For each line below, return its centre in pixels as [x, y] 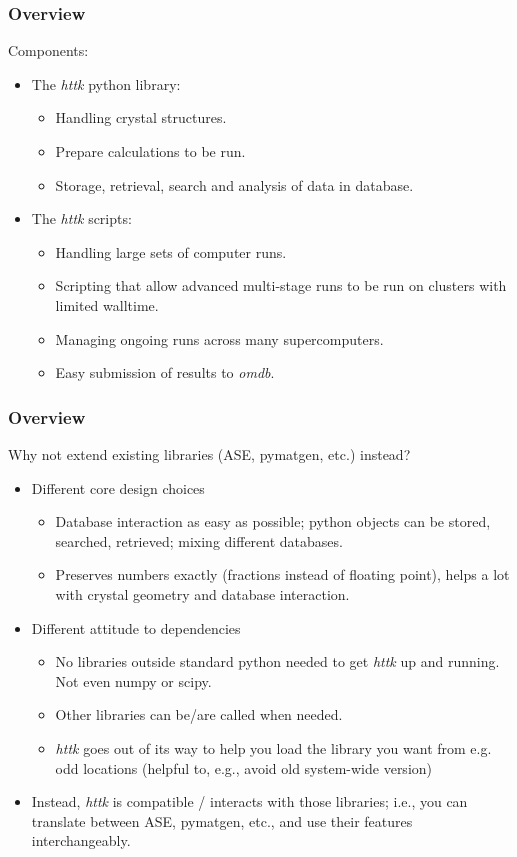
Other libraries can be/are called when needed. [199, 714]
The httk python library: [106, 83]
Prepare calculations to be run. [150, 151]
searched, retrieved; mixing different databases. [199, 540]
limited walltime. [107, 304]
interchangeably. [81, 840]
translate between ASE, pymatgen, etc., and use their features [222, 820]
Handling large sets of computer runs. [171, 251]
